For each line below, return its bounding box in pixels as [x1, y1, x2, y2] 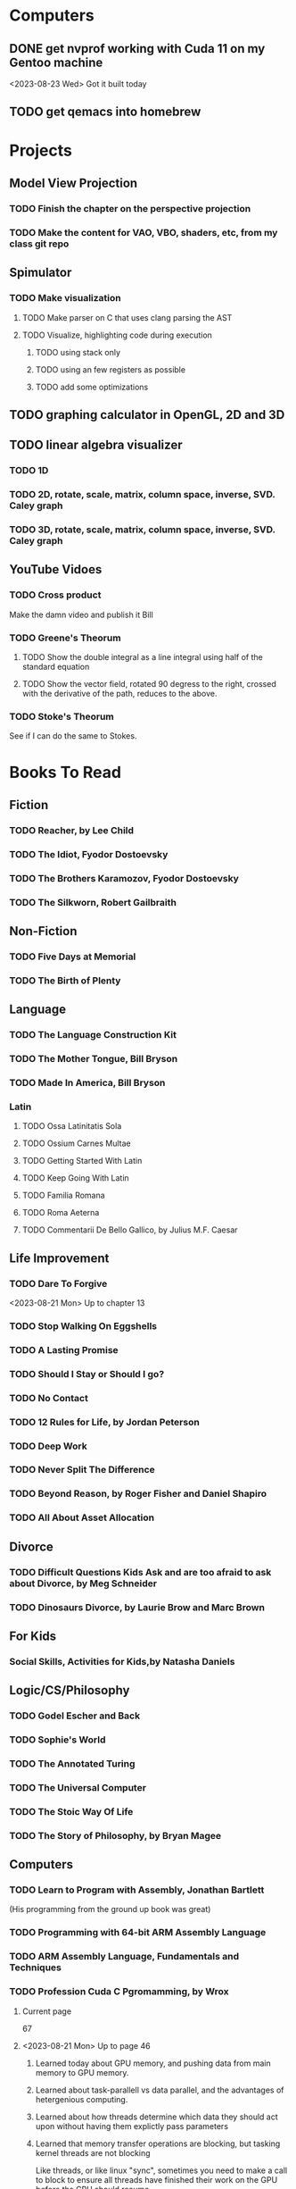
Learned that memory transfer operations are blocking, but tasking [35, 2138, 281, 2149]
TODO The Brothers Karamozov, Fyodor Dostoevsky [9, 872, 239, 884]
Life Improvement [9, 1250, 110, 1266]
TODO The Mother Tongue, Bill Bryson [9, 1053, 178, 1065]
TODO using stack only [35, 347, 121, 357]
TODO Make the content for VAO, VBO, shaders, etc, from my [9, 226, 278, 238]
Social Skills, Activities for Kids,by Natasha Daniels [9, 1655, 235, 1667]
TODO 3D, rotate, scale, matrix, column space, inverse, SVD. [9, 523, 276, 536]
